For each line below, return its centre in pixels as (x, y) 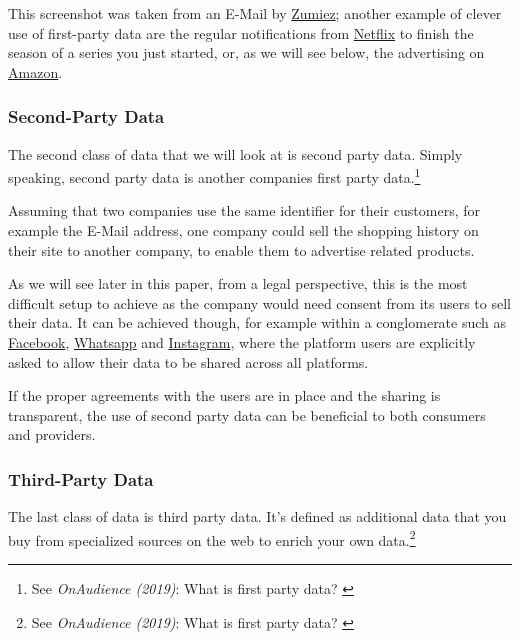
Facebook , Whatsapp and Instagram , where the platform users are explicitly (242, 342)
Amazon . (35, 71)
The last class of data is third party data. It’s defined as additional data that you (257, 516)
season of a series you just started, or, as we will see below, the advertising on (246, 52)
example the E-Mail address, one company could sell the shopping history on (243, 230)
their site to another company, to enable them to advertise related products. (241, 249)
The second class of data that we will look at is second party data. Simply (235, 153)
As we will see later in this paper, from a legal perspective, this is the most (238, 283)
